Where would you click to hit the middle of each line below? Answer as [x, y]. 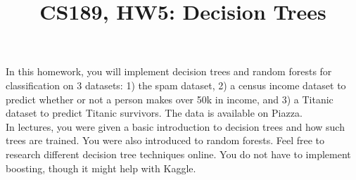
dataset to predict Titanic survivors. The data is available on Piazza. [154, 113]
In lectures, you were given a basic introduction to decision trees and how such [175, 126]
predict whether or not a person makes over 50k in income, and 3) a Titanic [170, 99]
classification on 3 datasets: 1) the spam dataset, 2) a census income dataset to [176, 85]
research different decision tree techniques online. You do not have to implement [178, 154]
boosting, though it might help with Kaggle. [101, 168]
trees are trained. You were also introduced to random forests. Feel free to [165, 140]
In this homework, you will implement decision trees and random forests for [169, 71]
